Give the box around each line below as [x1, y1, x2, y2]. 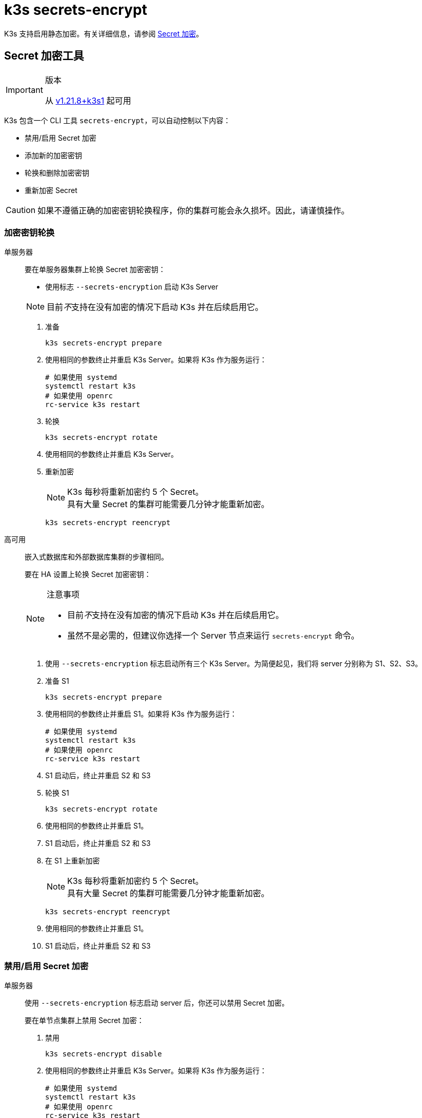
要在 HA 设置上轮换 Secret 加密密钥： [25, 570, 151, 579]
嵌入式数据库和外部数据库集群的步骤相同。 [25, 552, 168, 562]
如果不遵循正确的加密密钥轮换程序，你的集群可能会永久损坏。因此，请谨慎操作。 [37, 205, 350, 216]
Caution [6, 204, 36, 215]
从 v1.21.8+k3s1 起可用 [45, 95, 131, 106]
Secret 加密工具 [4, 49, 84, 63]
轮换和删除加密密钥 [25, 168, 89, 177]
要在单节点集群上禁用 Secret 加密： [25, 1016, 144, 1025]
